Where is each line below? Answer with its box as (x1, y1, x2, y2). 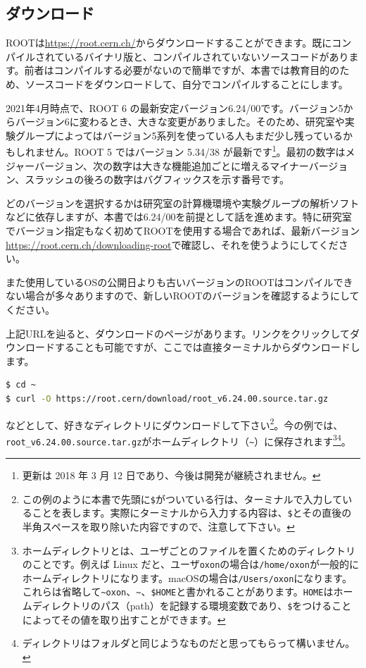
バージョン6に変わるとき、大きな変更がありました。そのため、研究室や (15, 114, 345, 129)
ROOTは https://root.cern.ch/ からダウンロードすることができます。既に (6, 35, 332, 50)
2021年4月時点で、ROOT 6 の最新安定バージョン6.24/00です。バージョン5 (6, 100, 343, 115)
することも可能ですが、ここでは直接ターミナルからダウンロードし (54, 340, 360, 354)
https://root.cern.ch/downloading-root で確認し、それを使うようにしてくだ (6, 237, 339, 252)
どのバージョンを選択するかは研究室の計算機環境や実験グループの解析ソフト (6, 195, 360, 210)
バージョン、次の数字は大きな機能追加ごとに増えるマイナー (34, 158, 309, 173)
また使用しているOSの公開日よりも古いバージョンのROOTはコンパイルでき (6, 274, 353, 289)
